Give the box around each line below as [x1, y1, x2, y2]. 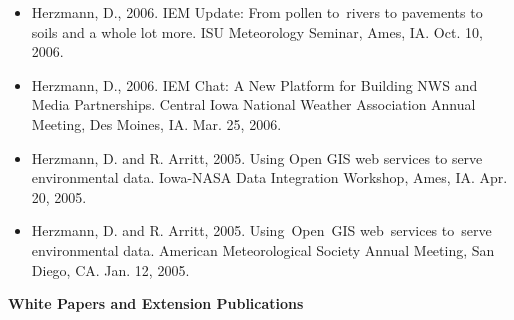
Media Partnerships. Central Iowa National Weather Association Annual [31, 94, 476, 115]
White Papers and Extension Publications [8, 293, 304, 314]
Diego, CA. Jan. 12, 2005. [31, 259, 190, 280]
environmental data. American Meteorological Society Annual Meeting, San [31, 239, 495, 260]
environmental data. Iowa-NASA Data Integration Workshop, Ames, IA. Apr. [31, 167, 508, 188]
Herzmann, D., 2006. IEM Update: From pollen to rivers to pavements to [31, 2, 483, 22]
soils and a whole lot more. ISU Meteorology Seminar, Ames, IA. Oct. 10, [31, 21, 483, 42]
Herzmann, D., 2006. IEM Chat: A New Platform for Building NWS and [31, 74, 478, 95]
